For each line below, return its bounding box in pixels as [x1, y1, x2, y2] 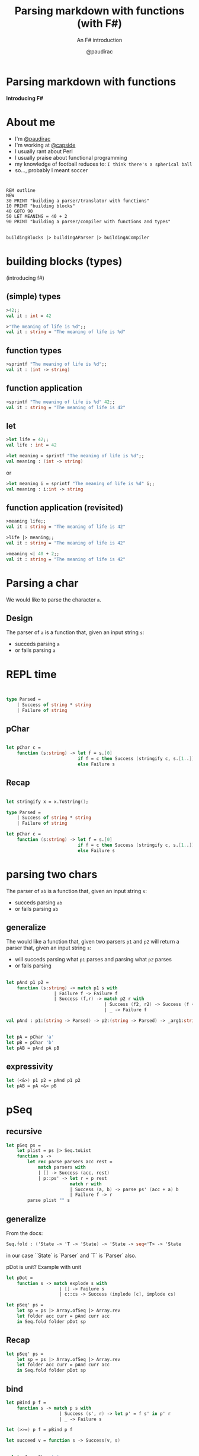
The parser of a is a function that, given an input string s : [6, 629, 145, 636]
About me [6, 115, 56, 129]
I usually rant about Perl [14, 147, 73, 155]
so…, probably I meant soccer [14, 166, 88, 173]
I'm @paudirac [14, 135, 51, 142]
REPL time [6, 667, 57, 681]
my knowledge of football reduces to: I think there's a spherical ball [14, 160, 192, 167]
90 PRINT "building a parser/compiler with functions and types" [6, 219, 171, 224]
